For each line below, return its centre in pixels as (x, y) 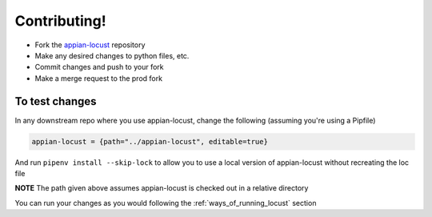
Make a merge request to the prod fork (99, 78)
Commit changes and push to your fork (99, 67)
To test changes (56, 101)
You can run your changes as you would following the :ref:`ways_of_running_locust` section (166, 203)
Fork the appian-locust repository (90, 45)
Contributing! (61, 21)
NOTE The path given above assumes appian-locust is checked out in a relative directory (162, 188)
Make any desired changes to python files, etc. (112, 55)
